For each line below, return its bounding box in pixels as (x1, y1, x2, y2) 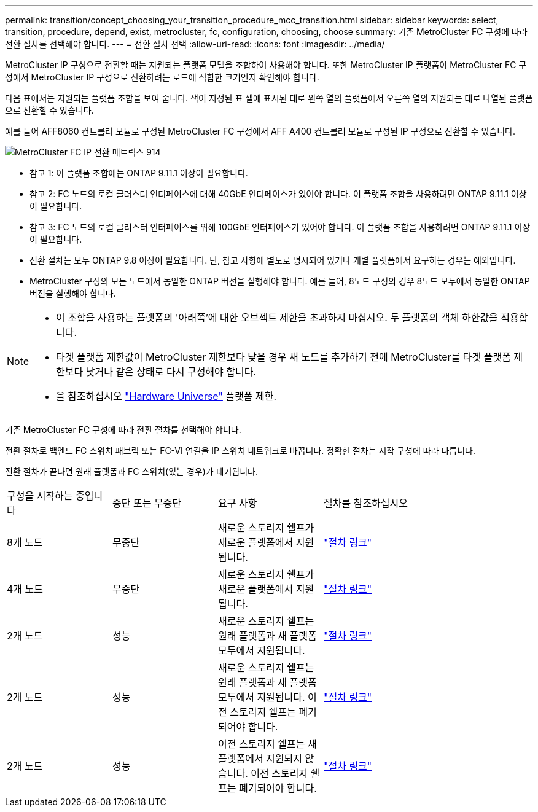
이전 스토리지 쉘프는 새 (218, 738, 317, 750)
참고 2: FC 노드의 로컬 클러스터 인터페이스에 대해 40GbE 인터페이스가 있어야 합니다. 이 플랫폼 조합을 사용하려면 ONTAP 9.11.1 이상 (29, 189, 527, 199)
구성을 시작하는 (7, 490, 73, 502)
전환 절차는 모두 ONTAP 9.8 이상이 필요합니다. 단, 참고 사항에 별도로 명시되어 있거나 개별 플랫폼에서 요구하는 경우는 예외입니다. (29, 255, 516, 265)
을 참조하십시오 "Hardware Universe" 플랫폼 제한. (56, 390, 277, 402)
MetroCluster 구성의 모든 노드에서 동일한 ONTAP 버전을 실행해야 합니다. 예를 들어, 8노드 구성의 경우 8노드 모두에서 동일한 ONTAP (29, 276, 530, 286)
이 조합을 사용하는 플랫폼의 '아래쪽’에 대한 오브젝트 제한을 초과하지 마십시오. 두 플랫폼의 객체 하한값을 (56, 311, 498, 324)
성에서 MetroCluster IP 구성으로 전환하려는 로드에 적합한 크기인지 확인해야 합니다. (5, 72, 319, 82)
